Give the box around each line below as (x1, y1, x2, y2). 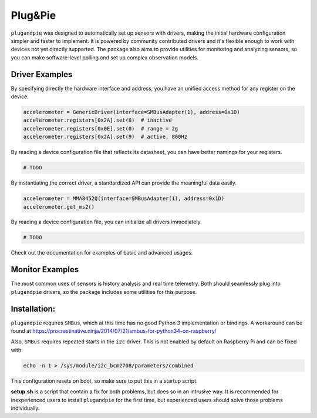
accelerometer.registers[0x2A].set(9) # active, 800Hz (23, 133, 188, 141)
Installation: (11, 303, 56, 314)
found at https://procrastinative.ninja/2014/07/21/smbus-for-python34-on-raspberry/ (11, 327, 217, 335)
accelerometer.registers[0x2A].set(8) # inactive (23, 117, 173, 123)
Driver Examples (11, 69, 73, 79)
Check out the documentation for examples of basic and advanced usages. (11, 249, 193, 256)
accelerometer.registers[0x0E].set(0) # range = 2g (23, 125, 178, 132)
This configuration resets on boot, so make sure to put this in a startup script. (11, 377, 198, 384)
